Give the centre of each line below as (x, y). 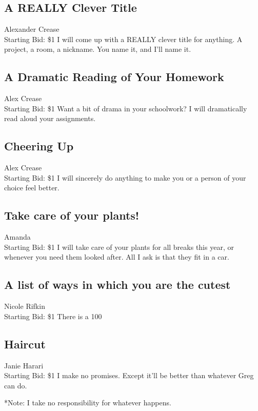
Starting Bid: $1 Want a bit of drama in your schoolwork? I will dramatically (126, 108)
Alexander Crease (32, 29)
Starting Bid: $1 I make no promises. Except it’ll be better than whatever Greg (129, 375)
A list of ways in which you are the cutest (117, 285)
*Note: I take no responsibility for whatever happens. (88, 403)
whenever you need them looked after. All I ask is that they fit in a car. (117, 257)
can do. (16, 385)
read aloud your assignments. (50, 118)
